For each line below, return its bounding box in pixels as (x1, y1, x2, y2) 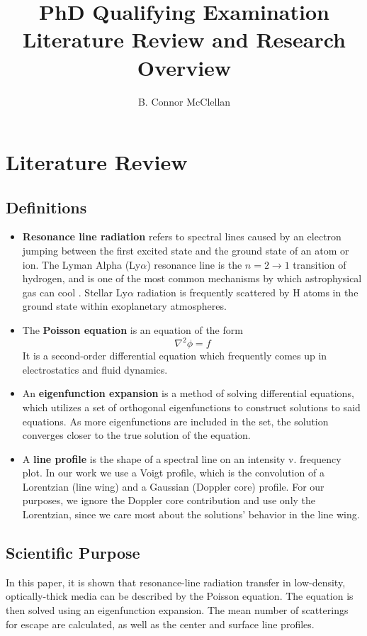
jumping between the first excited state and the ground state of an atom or (22, 243, 349, 258)
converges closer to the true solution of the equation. (22, 428, 251, 442)
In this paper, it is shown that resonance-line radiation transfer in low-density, (6, 574, 346, 589)
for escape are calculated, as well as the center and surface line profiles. (6, 616, 315, 631)
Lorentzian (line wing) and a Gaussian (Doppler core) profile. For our (22, 479, 324, 493)
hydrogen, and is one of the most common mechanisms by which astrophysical (22, 271, 362, 286)
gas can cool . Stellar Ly (22, 284, 128, 299)
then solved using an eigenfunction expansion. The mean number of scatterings (6, 603, 349, 618)
